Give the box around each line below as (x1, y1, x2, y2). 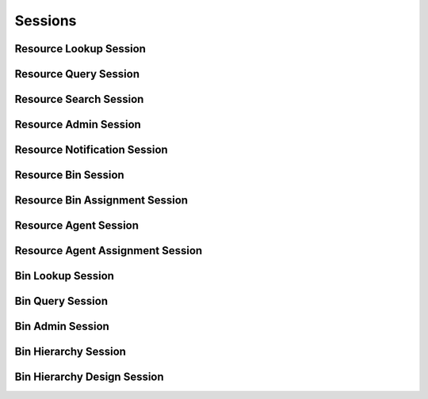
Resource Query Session (14, 67, 140, 81)
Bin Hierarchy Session (14, 345, 127, 359)
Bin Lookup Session (14, 269, 115, 283)
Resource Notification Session (14, 143, 168, 157)
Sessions (14, 12, 77, 29)
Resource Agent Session (14, 218, 139, 233)
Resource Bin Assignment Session (14, 194, 189, 207)
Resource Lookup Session (14, 42, 147, 55)
